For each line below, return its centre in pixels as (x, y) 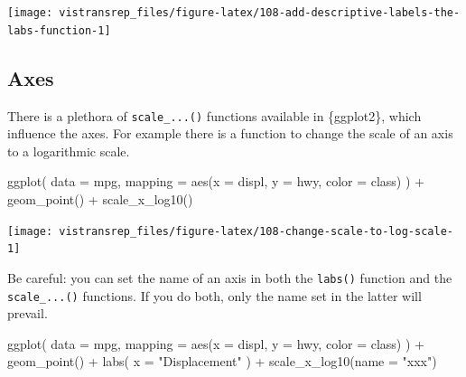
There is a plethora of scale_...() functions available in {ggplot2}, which (214, 115)
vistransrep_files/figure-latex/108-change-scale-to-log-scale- (256, 231)
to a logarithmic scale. (69, 151)
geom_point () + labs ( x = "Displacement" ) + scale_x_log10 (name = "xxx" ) (222, 361)
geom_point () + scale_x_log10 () (100, 198)
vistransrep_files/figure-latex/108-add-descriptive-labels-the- (260, 13)
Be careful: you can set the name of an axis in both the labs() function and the (230, 277)
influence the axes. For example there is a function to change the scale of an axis (230, 133)
